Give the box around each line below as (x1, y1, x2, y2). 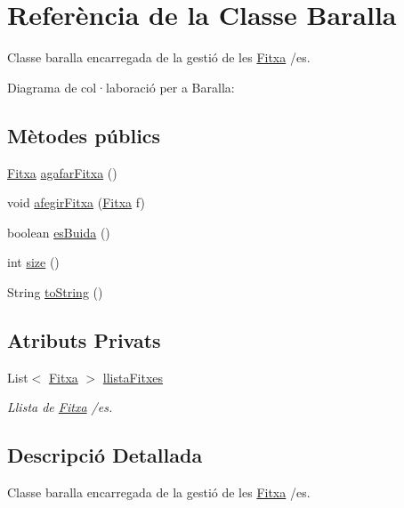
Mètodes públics (7, 121, 161, 149)
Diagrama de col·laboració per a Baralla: (7, 77, 235, 96)
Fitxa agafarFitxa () (7, 163, 117, 181)
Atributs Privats (7, 326, 161, 353)
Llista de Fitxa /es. (7, 398, 113, 416)
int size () (7, 253, 60, 271)
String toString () (7, 282, 103, 301)
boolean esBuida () (7, 222, 110, 241)
